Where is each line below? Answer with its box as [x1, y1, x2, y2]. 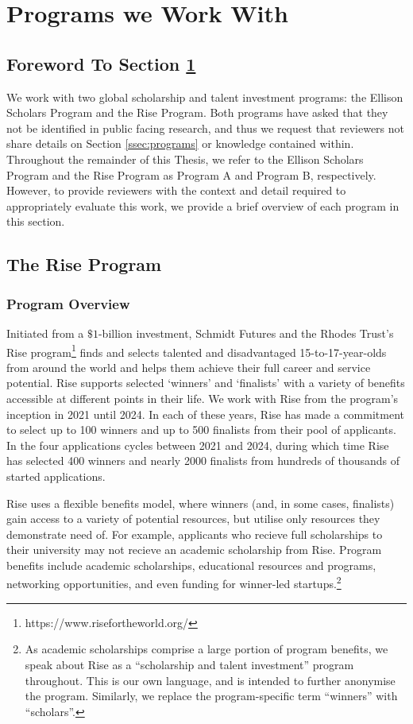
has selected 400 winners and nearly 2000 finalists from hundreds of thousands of [6, 452, 400, 469]
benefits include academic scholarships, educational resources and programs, [6, 556, 376, 573]
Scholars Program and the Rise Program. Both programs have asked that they [6, 104, 388, 121]
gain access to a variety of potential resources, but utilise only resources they [6, 510, 380, 527]
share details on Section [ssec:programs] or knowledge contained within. [6, 135, 354, 152]
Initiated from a [6, 324, 84, 341]
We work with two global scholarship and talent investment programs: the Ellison [6, 88, 403, 105]
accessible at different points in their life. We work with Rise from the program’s [6, 389, 399, 406]
